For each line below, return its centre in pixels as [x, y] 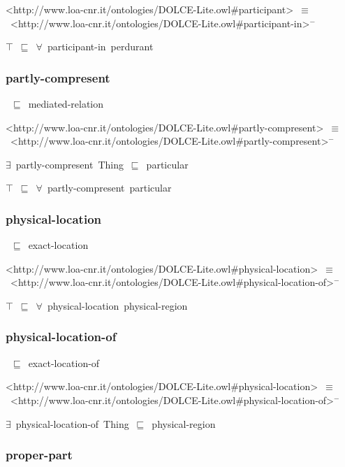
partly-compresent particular [109, 188]
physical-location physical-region [117, 305]
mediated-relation [66, 103]
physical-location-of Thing [72, 423]
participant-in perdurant [100, 46]
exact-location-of [64, 362]
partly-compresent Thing [69, 164]
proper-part [39, 455]
